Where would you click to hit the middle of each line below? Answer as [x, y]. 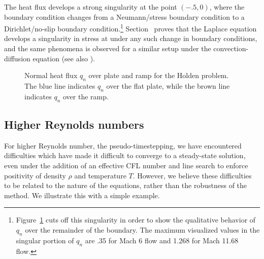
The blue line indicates [60, 86]
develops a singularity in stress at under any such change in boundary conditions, [131, 38]
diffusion [17, 58]
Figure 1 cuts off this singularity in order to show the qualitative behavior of [136, 220]
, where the [227, 7]
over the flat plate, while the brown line [168, 86]
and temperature [100, 175]
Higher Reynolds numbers [74, 124]
